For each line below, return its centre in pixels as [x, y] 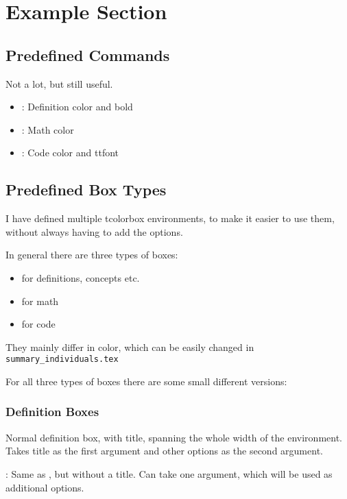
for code [38, 324]
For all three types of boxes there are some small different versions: [146, 381]
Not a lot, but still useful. [59, 83]
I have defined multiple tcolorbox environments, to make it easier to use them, [170, 218]
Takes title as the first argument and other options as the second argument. [164, 451]
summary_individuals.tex [62, 360]
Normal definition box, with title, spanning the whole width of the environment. [174, 437]
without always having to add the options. [94, 231]
